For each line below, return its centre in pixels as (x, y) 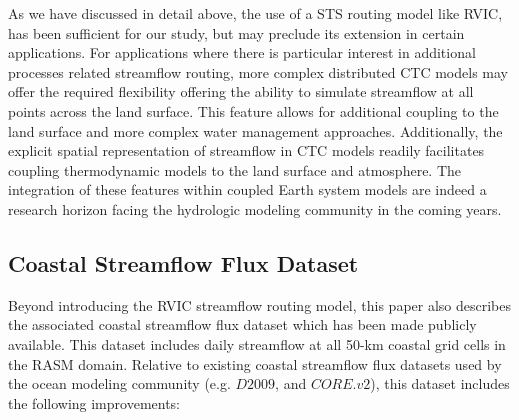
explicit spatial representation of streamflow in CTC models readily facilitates (246, 150)
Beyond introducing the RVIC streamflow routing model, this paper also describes (260, 304)
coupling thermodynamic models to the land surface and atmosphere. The (235, 169)
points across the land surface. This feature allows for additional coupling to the (253, 110)
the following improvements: (94, 402)
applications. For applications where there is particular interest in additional (242, 52)
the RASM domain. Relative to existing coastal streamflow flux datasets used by (255, 363)
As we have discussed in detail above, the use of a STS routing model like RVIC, (255, 13)
